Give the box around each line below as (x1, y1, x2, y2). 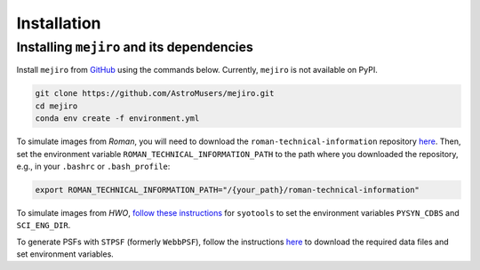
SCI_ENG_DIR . (16, 220, 71, 231)
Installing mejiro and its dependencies (16, 39, 253, 55)
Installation (16, 13, 101, 33)
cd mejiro (35, 100, 78, 111)
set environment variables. (16, 249, 115, 259)
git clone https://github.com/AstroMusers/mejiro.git (35, 89, 275, 99)
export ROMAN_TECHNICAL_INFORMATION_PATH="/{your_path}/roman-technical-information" (35, 185, 420, 195)
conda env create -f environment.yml (35, 114, 200, 123)
